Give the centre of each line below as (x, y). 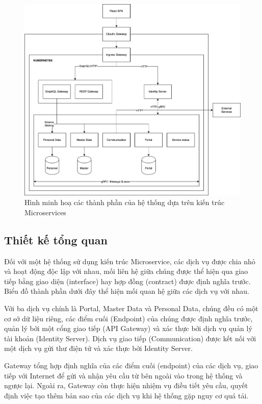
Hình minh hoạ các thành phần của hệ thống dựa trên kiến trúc (125, 202)
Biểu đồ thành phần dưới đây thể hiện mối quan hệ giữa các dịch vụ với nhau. (127, 291)
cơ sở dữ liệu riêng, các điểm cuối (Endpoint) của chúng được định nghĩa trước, (128, 318)
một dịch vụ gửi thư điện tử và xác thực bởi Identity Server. (98, 348)
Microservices (45, 212)
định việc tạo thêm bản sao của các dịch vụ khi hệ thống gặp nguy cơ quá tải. (126, 395)
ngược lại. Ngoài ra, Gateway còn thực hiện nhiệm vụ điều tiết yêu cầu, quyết (126, 385)
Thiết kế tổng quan (56, 239)
